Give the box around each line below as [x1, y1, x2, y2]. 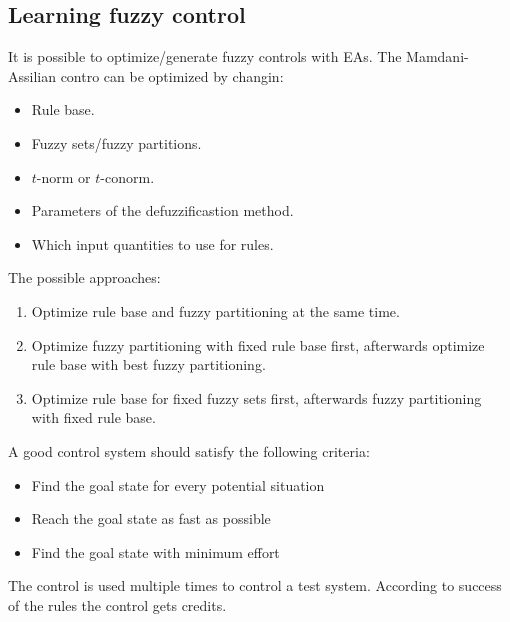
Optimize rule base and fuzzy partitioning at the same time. [31, 300, 400, 321]
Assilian [8, 65, 56, 86]
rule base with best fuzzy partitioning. [31, 354, 266, 375]
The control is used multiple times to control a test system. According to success [8, 575, 502, 596]
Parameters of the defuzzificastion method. [31, 200, 294, 221]
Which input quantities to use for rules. [31, 233, 274, 254]
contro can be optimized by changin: [60, 65, 284, 86]
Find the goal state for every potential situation [31, 474, 325, 495]
